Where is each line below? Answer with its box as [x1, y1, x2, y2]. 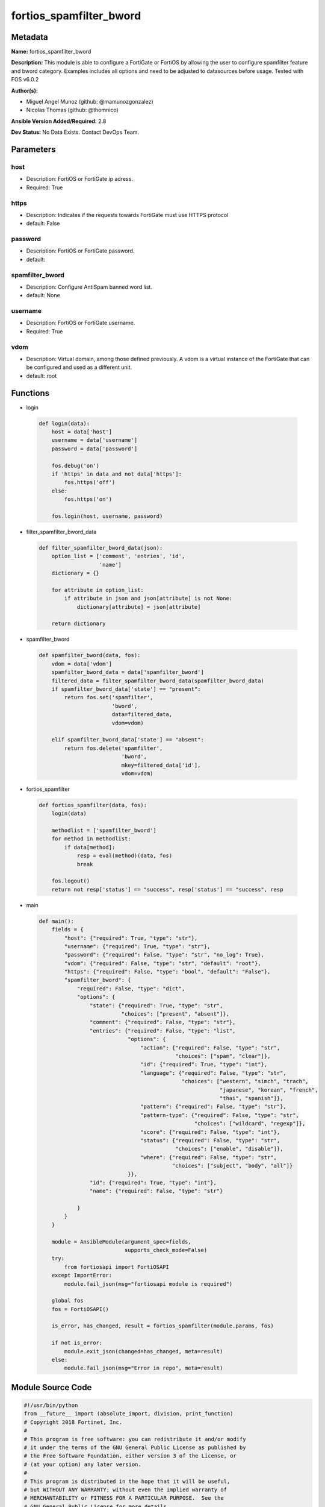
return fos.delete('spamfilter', [64, 744, 163, 752]
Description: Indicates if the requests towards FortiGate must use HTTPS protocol [26, 211, 229, 218]
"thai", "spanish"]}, [220, 1095, 283, 1101]
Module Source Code [11, 1382, 92, 1392]
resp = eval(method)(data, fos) [76, 852, 173, 859]
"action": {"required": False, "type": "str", [140, 1044, 280, 1051]
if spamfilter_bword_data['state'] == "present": [51, 685, 201, 693]
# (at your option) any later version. [23, 1461, 141, 1468]
